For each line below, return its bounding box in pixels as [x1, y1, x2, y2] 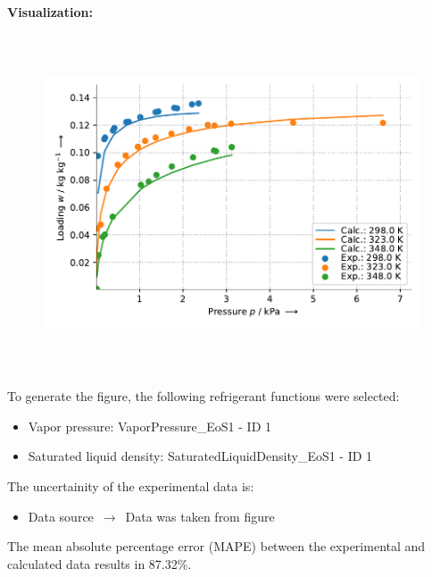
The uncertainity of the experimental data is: [7, 476, 254, 495]
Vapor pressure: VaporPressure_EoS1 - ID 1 [28, 416, 271, 435]
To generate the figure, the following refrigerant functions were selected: [7, 387, 400, 406]
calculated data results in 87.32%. [7, 554, 192, 573]
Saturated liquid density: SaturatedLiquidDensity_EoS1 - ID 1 [28, 447, 373, 465]
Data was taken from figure [125, 506, 275, 525]
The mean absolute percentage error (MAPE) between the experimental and [7, 537, 426, 556]
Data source [28, 506, 94, 525]
